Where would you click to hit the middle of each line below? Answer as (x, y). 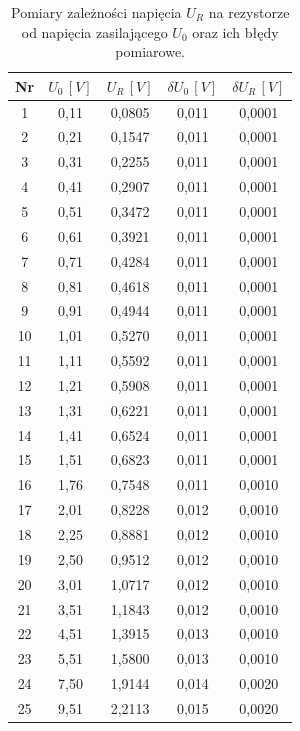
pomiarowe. (150, 51)
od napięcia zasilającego (94, 31)
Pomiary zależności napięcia (96, 12)
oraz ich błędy (235, 31)
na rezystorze (249, 12)
